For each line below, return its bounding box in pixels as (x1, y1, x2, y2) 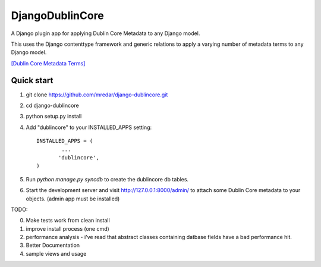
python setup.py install (26, 113, 82, 120)
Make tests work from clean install (26, 217, 110, 224)
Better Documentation (26, 241, 80, 249)
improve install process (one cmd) (26, 225, 109, 232)
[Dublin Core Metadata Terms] (11, 59, 86, 67)
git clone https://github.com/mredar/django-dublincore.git (26, 91, 168, 98)
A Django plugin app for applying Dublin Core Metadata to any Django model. (11, 30, 200, 37)
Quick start (11, 75, 53, 86)
